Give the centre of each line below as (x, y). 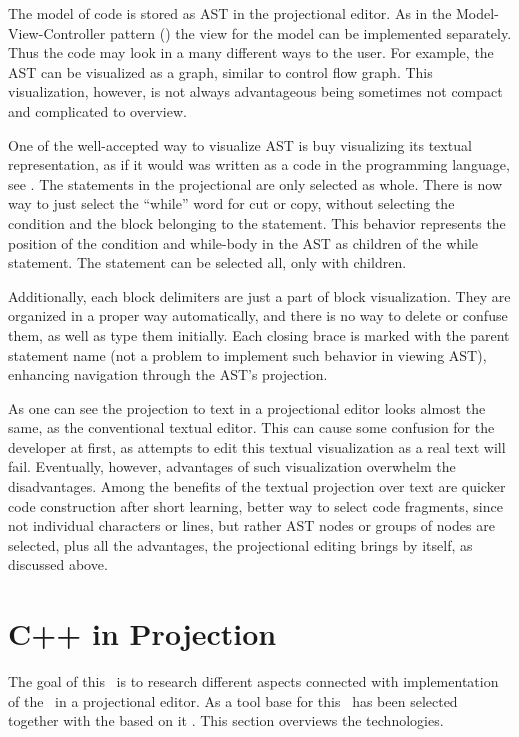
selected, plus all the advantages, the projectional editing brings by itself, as (240, 544)
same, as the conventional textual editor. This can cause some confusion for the (251, 427)
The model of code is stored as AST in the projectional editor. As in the (230, 13)
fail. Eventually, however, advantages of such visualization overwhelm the (232, 466)
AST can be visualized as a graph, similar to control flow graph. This (220, 71)
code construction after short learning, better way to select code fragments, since (255, 505)
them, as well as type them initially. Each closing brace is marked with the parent (259, 334)
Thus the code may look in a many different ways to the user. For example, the (251, 52)
